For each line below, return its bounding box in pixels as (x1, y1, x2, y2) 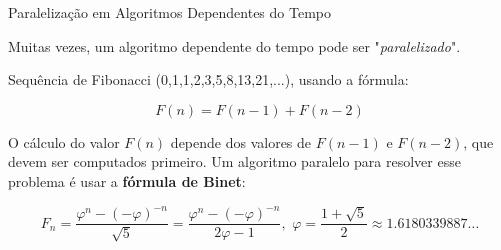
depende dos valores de (170, 131, 312, 152)
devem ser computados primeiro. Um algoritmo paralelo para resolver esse (8, 151, 461, 172)
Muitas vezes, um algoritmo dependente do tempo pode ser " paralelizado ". (8, 35, 461, 56)
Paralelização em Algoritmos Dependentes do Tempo (8, 2, 331, 22)
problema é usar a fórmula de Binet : (8, 170, 246, 191)
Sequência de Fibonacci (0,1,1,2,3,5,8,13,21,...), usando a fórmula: (8, 69, 409, 90)
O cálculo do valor (8, 131, 120, 152)
